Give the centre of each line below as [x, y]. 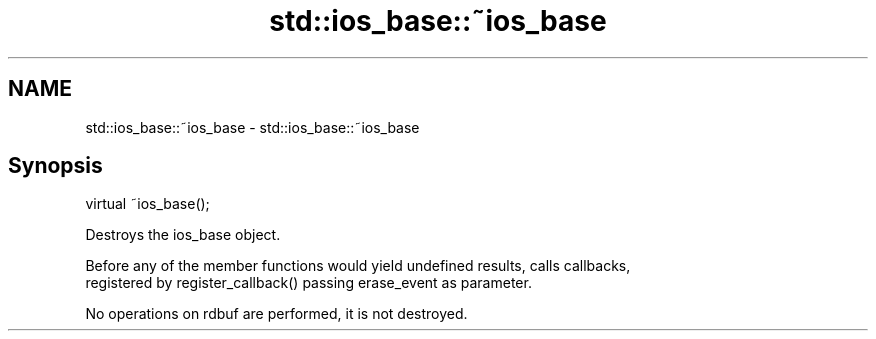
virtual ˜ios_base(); [147, 204]
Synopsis [55, 166]
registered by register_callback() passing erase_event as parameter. [308, 283]
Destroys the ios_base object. [183, 235]
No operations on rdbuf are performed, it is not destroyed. [276, 314]
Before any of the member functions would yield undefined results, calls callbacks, [358, 266]
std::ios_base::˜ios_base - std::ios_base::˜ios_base [252, 127]
